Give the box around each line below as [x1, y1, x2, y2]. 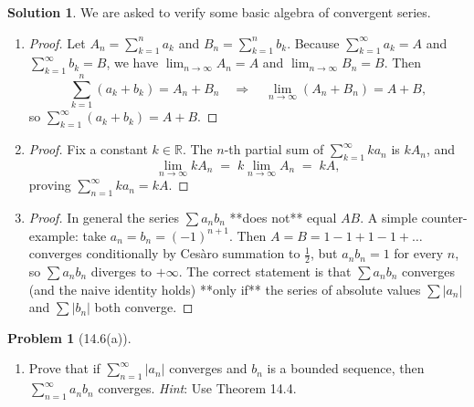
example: [28, 225, 79, 245]
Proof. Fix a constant [28, 140, 148, 159]
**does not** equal [229, 207, 337, 226]
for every [394, 244, 444, 263]
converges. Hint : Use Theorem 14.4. [98, 379, 297, 398]
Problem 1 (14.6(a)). [7, 328, 132, 347]
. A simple [360, 207, 417, 226]
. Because [287, 33, 340, 52]
